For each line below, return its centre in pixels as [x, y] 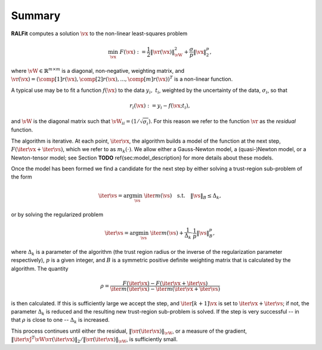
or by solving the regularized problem [57, 214]
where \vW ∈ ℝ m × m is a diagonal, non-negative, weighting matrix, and [98, 70]
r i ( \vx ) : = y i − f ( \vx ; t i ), [160, 106]
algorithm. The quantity [40, 268]
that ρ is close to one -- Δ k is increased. [60, 321]
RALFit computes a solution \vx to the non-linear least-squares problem [99, 33]
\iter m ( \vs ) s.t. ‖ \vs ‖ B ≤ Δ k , [182, 196]
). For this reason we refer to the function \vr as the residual [222, 121]
